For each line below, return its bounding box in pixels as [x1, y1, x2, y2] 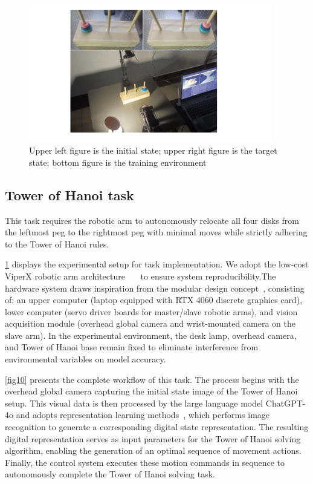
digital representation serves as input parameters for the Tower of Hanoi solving [5, 432, 301, 445]
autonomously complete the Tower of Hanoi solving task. [5, 468, 215, 480]
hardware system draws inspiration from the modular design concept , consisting [5, 281, 305, 294]
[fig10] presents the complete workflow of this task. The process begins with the [5, 373, 299, 385]
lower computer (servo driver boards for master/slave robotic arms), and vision [5, 305, 298, 318]
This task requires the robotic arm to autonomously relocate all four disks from [5, 214, 299, 226]
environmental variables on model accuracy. [5, 353, 166, 365]
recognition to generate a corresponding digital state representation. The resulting [5, 420, 309, 433]
